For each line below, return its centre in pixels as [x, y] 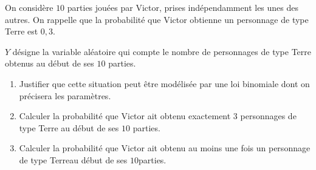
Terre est [22, 31]
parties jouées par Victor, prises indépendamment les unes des [183, 7]
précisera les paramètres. [65, 95]
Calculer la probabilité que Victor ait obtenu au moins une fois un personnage [165, 148]
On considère [29, 7]
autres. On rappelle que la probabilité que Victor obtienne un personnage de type [157, 19]
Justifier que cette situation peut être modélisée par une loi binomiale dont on [164, 83]
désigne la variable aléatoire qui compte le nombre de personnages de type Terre [162, 51]
